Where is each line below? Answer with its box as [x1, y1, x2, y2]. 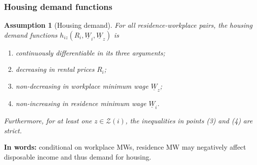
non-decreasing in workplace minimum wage [15, 81, 149, 91]
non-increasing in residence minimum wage [15, 98, 146, 109]
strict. [4, 125, 22, 135]
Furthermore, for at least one [4, 115, 92, 126]
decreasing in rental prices [15, 64, 94, 74]
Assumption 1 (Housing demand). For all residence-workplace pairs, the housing [4, 20, 253, 30]
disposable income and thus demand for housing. [4, 151, 151, 162]
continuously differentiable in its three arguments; [15, 47, 165, 57]
